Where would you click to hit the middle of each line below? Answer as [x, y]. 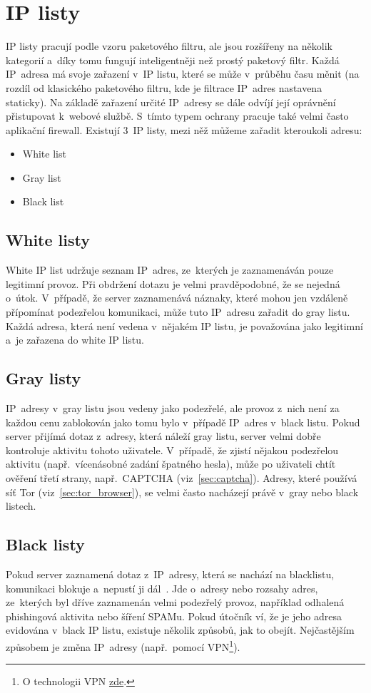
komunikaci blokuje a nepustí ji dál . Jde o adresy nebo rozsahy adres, [162, 588]
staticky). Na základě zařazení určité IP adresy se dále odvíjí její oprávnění [171, 102]
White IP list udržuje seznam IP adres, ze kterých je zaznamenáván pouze [170, 270]
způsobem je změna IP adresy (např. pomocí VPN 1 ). [123, 645]
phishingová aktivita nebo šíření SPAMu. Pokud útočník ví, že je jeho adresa [174, 616]
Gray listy [44, 378]
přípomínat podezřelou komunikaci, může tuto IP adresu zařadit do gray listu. [178, 312]
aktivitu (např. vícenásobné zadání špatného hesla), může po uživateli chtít [171, 464]
